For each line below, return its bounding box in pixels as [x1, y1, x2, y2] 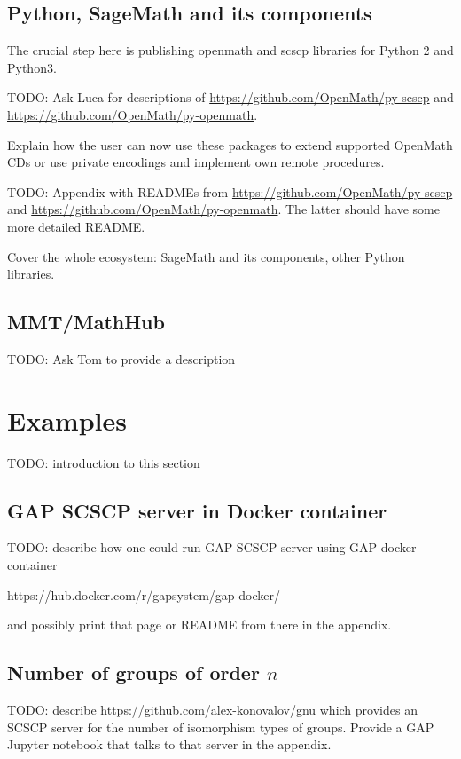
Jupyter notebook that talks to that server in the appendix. [7, 735, 332, 754]
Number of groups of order [7, 659, 260, 686]
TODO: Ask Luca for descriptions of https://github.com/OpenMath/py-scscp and [7, 88, 454, 107]
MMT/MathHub [7, 308, 165, 336]
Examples [7, 401, 127, 438]
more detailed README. [7, 217, 145, 235]
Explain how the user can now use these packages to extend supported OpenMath [7, 135, 453, 154]
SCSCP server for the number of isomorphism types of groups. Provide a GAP [7, 717, 434, 736]
